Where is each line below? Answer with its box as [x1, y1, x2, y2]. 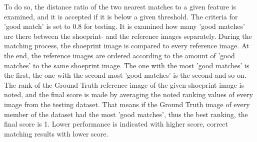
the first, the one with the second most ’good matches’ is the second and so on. [4, 70, 246, 80]
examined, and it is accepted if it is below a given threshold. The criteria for [4, 11, 238, 21]
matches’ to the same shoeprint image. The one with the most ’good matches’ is [4, 60, 249, 70]
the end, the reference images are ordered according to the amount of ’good [4, 50, 235, 60]
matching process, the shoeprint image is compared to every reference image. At [4, 40, 249, 51]
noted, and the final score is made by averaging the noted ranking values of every [4, 89, 253, 100]
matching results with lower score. [4, 128, 108, 139]
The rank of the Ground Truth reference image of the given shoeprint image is [4, 79, 244, 90]
